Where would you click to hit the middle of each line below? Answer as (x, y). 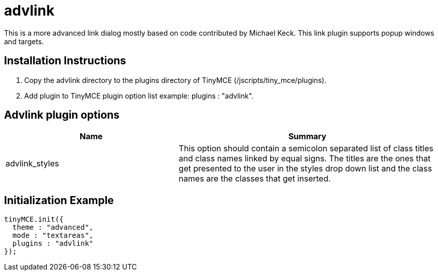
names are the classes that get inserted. (255, 179)
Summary (307, 136)
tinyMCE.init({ (34, 219)
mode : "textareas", (53, 236)
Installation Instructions (65, 61)
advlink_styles (32, 164)
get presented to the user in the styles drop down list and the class (305, 169)
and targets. (24, 41)
